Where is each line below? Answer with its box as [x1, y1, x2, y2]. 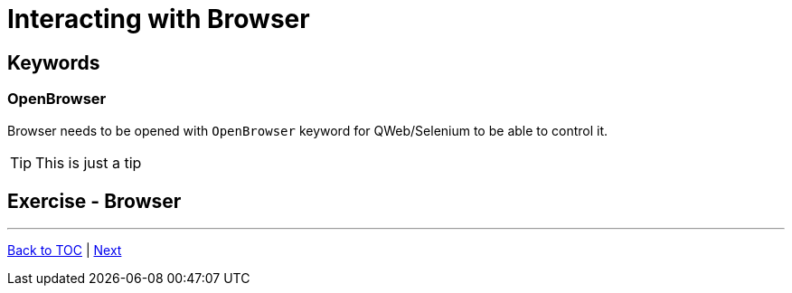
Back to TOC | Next [7, 242, 122, 259]
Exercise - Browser [7, 189, 182, 213]
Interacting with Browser [7, 4, 310, 34]
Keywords [7, 51, 100, 74]
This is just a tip [35, 153, 142, 172]
